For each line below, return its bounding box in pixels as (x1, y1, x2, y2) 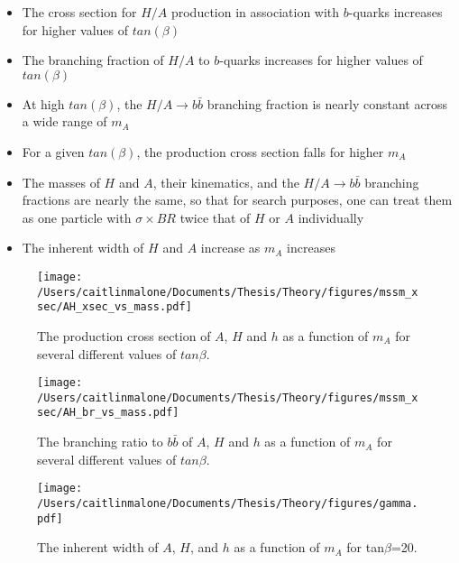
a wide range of (22, 112, 107, 131)
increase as (200, 238, 261, 257)
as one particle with (22, 208, 132, 226)
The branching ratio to (37, 432, 163, 451)
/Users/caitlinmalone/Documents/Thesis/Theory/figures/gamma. (37, 496, 418, 510)
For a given (22, 142, 85, 161)
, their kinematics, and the (152, 172, 299, 191)
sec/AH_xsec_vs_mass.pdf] (37, 300, 192, 314)
